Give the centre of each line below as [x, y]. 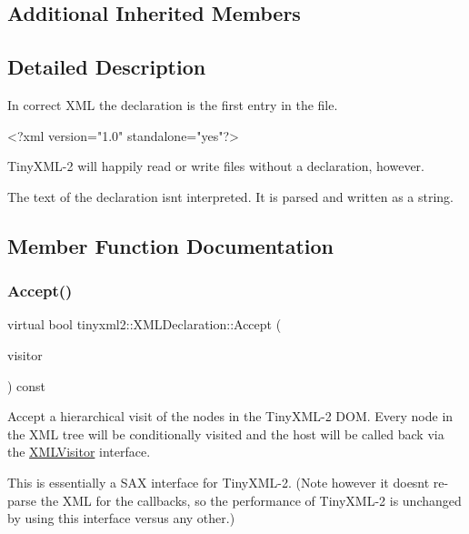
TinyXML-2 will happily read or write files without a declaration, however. [216, 166]
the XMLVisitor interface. [79, 452]
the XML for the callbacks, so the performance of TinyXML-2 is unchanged [251, 500]
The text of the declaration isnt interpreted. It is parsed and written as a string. [231, 196]
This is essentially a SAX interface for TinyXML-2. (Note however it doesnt [219, 482]
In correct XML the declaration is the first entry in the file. [173, 104]
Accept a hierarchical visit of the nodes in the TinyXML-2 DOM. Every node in [230, 416]
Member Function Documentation [171, 245]
